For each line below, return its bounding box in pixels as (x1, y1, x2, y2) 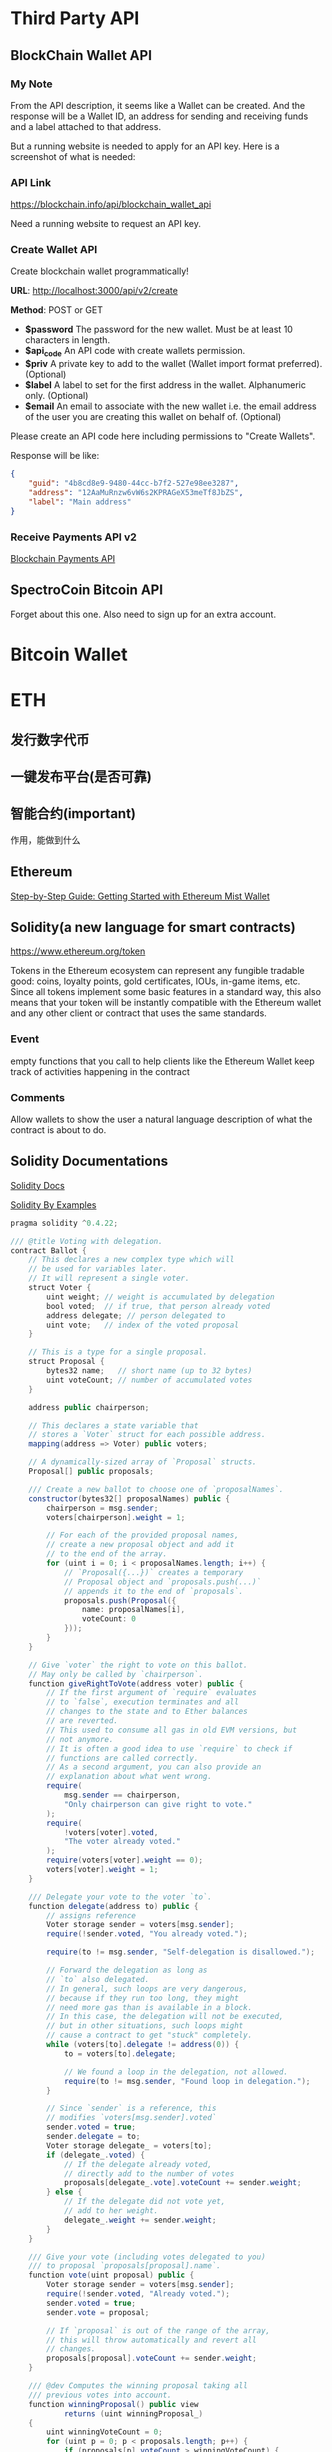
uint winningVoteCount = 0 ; (46, 2427, 163, 2437)
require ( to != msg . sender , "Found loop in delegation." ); (63, 2076, 311, 2086)
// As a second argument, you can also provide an (46, 1762, 262, 1772)
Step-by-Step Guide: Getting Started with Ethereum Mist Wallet (10, 890, 270, 902)
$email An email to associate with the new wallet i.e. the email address (24, 400, 317, 412)
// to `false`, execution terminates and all (46, 1697, 240, 1707)
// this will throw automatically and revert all (46, 2335, 257, 2345)
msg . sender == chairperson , (63, 1790, 182, 1800)
